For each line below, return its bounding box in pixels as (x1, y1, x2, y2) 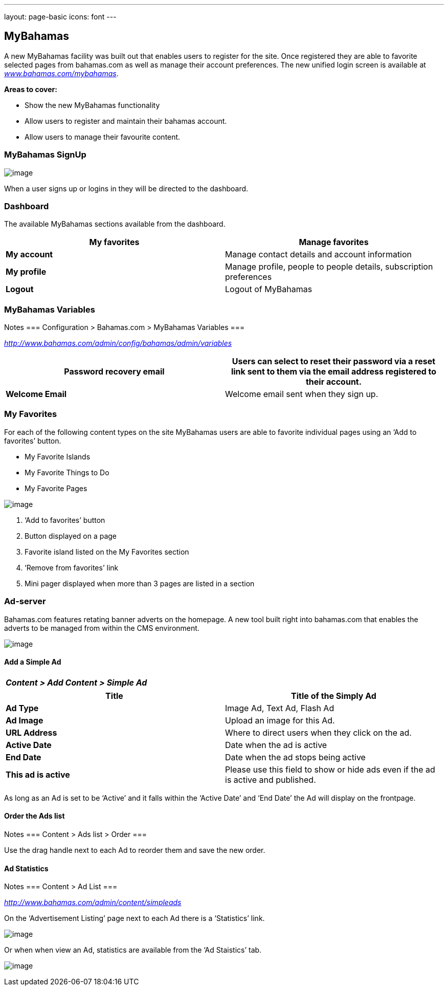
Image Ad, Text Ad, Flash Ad (225, 702, 334, 713)
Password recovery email (64, 366, 165, 377)
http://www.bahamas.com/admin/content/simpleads (4, 898, 182, 907)
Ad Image (6, 715, 43, 725)
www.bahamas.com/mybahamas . (4, 69, 119, 78)
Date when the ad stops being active (225, 752, 366, 762)
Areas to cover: (4, 84, 57, 94)
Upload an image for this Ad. (225, 715, 335, 725)
